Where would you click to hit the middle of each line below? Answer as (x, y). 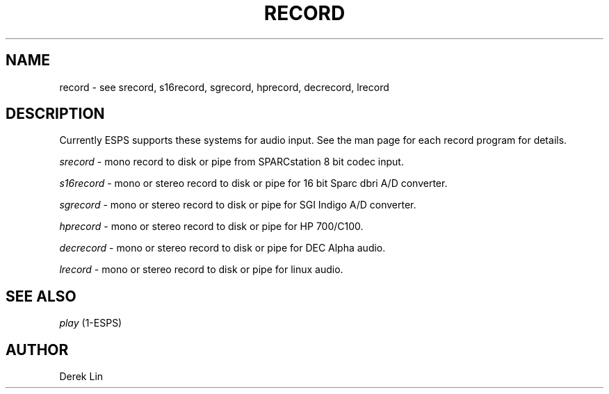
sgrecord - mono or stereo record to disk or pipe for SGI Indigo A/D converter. (238, 205)
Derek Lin (81, 377)
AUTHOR (37, 350)
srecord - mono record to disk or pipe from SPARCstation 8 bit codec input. (232, 162)
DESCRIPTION (55, 114)
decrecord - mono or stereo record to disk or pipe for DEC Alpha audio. (222, 248)
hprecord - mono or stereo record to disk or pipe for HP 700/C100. (211, 227)
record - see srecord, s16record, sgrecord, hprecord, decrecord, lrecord (224, 87)
